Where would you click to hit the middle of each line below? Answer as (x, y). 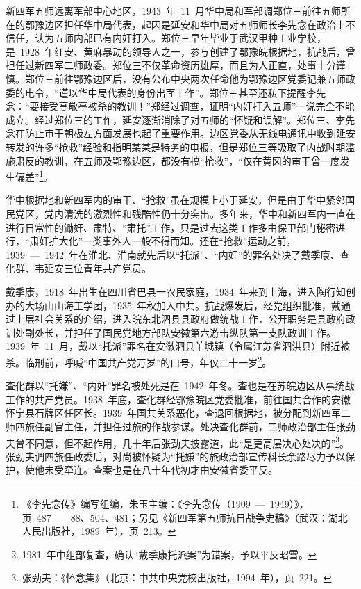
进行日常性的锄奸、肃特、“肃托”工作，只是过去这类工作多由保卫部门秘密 (171, 227)
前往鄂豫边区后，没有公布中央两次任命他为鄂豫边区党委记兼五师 (200, 78)
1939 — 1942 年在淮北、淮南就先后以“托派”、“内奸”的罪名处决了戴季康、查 (178, 254)
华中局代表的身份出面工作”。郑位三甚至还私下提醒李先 (202, 92)
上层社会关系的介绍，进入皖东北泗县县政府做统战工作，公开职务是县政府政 (185, 319)
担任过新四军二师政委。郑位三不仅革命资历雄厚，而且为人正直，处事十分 (171, 65)
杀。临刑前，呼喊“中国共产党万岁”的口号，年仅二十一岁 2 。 (139, 361)
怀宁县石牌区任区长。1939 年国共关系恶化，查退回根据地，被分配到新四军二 (178, 413)
